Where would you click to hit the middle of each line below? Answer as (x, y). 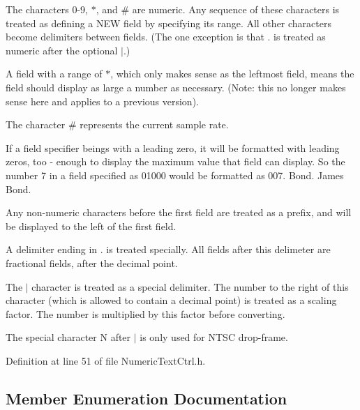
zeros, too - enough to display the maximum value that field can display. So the (175, 161)
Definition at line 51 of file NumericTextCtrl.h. (106, 360)
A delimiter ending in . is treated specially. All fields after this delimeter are (168, 249)
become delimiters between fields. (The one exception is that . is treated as (166, 37)
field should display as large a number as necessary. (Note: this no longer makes (176, 87)
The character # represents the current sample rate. (117, 124)
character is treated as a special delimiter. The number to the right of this (190, 286)
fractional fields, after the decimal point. (92, 263)
